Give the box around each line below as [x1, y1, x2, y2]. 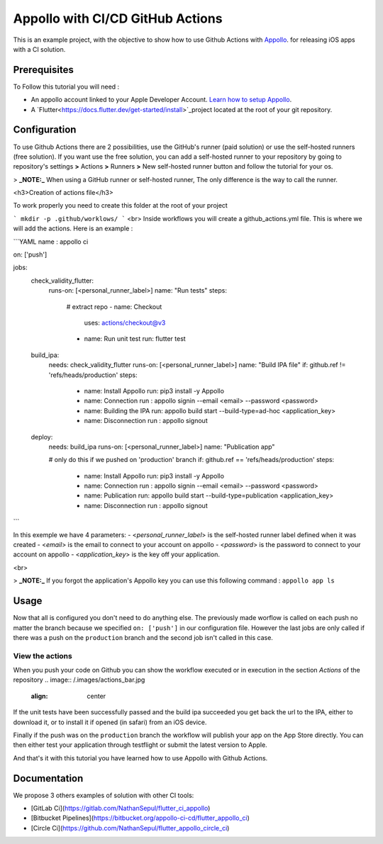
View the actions [13, 651, 72, 660]
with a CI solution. [13, 45, 66, 53]
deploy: [30, 432, 53, 441]
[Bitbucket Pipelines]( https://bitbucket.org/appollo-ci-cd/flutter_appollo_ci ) [30, 814, 250, 822]
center [87, 692, 106, 700]
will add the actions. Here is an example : [13, 224, 133, 233]
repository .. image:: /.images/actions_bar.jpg [13, 675, 145, 684]
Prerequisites [13, 64, 74, 76]
